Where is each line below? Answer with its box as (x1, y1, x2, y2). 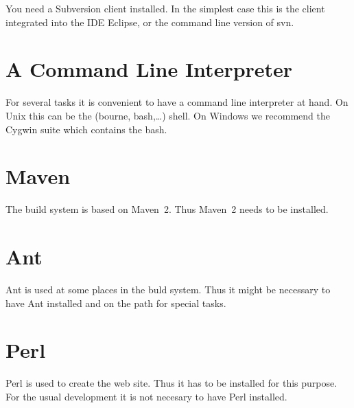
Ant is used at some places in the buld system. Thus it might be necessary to (5, 282, 331, 296)
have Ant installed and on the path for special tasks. (5, 295, 226, 310)
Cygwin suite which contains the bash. (5, 122, 167, 136)
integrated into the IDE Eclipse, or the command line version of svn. (5, 14, 294, 29)
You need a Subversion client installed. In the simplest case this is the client (5, 1, 325, 15)
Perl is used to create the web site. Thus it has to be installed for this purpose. (5, 376, 338, 390)
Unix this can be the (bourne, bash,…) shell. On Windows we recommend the (5, 108, 330, 122)
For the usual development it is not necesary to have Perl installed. (5, 389, 287, 403)
